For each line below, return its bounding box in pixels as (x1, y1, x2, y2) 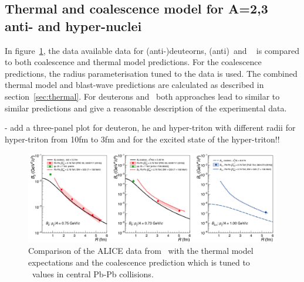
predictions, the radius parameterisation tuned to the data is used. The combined (5, 67, 298, 79)
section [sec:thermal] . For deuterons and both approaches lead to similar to (5, 90, 280, 102)
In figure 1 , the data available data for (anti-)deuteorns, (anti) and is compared (5, 44, 300, 56)
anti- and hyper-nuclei (5, 16, 142, 35)
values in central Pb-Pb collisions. (32, 267, 154, 280)
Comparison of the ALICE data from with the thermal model (28, 244, 254, 257)
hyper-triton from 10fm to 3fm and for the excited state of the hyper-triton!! (5, 132, 280, 145)
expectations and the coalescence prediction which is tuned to (28, 256, 250, 268)
